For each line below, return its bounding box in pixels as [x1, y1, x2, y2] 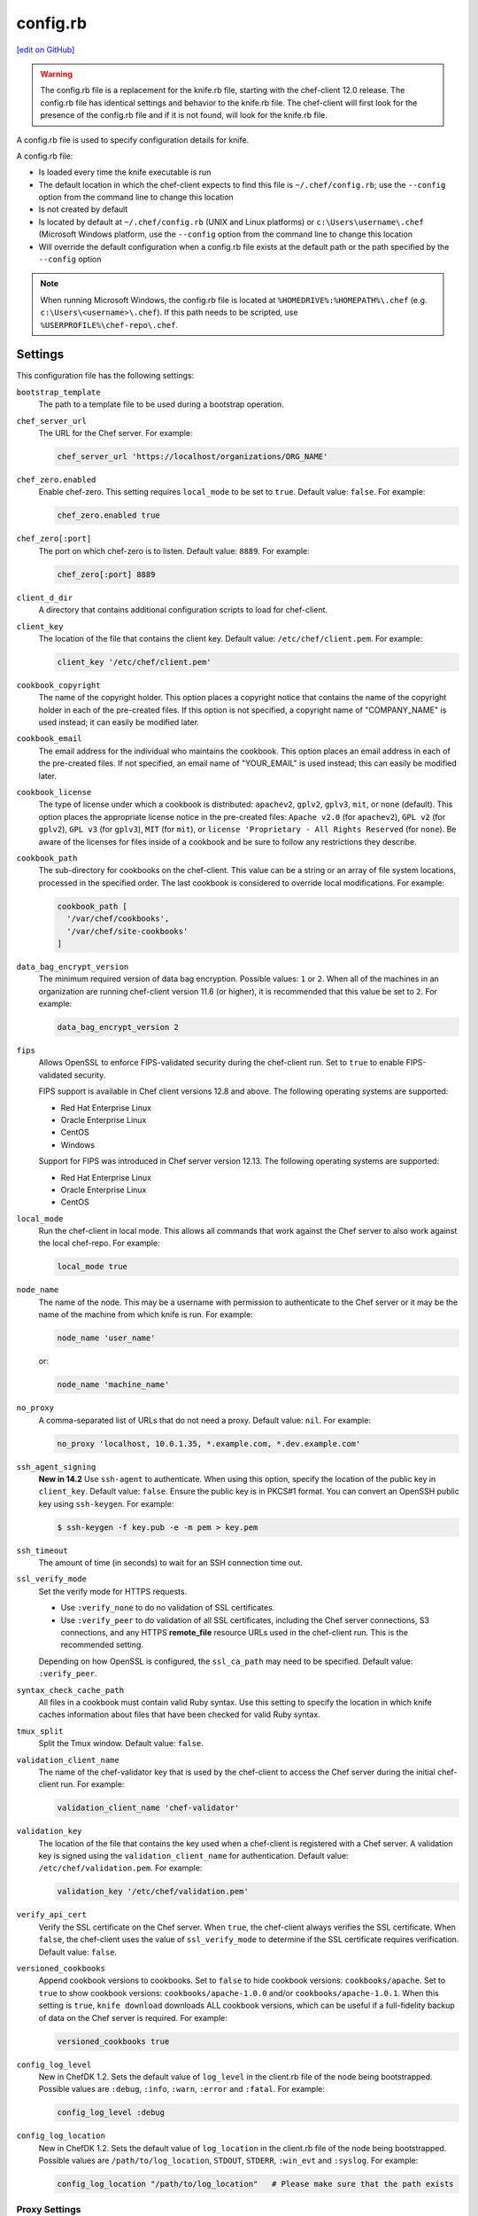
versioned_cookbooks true [57, 2036, 170, 2047]
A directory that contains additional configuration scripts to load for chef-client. [38, 605, 328, 615]
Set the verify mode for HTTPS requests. [38, 1586, 188, 1596]
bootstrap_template [16, 386, 101, 397]
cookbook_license [16, 787, 92, 797]
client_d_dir [16, 592, 73, 603]
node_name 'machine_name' [57, 1379, 170, 1390]
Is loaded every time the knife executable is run [38, 167, 212, 177]
